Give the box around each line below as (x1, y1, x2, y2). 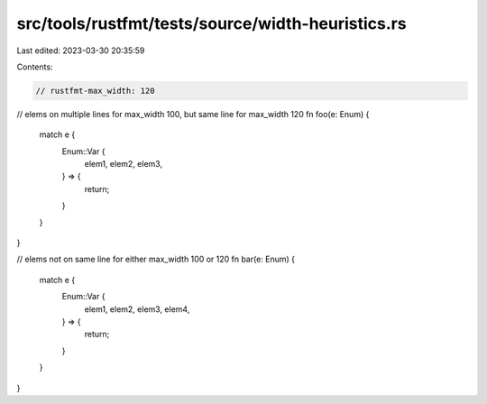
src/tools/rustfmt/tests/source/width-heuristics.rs (16, 14, 407, 33)
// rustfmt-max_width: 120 (35, 86, 155, 96)
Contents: (16, 61, 53, 72)
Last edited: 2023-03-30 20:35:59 (16, 45, 145, 56)
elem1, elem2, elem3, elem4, (84, 303, 190, 315)
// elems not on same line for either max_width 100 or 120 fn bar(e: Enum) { (16, 253, 296, 265)
